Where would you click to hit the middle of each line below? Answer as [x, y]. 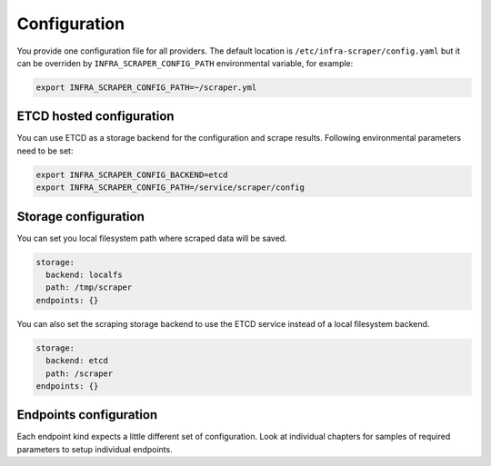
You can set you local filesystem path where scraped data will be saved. [152, 238]
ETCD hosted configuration [95, 117]
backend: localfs [84, 275]
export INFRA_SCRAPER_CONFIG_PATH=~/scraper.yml [146, 87]
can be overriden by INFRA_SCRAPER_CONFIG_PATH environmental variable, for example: [185, 63]
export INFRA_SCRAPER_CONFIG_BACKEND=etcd [132, 174]
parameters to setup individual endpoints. [95, 449]
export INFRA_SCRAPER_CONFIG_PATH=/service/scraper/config [170, 188]
